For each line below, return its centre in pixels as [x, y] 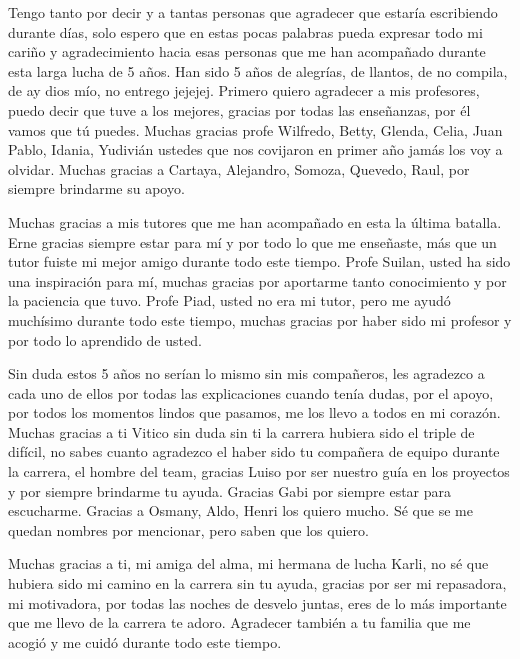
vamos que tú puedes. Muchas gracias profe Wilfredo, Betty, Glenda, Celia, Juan [255, 129]
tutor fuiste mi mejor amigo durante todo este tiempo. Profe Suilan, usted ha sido [259, 261]
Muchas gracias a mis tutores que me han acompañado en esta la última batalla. [255, 221]
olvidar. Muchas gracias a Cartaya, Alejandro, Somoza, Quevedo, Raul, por [239, 168]
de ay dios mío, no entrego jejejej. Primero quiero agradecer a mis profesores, [244, 90]
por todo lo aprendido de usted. [105, 339]
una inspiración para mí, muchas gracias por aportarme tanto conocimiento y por [257, 280]
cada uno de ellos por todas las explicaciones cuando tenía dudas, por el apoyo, [251, 392]
